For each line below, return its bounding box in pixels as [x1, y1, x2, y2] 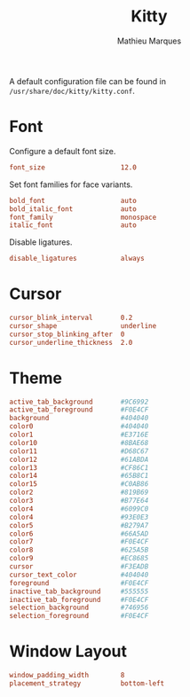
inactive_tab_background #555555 [9, 587, 149, 596]
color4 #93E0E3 [9, 513, 149, 521]
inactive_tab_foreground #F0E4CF [9, 595, 149, 604]
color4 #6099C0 [9, 504, 149, 513]
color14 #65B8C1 [9, 472, 149, 481]
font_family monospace [9, 213, 157, 222]
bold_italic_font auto [9, 204, 138, 214]
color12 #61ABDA [9, 455, 149, 464]
